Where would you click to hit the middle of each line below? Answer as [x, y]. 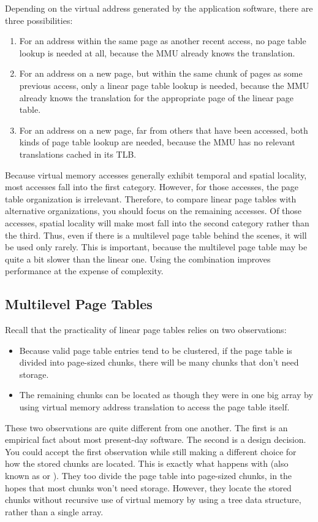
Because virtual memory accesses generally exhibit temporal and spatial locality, [156, 175]
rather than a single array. [54, 511]
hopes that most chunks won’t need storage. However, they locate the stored [148, 487]
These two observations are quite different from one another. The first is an [146, 427]
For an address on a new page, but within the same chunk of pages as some [161, 73]
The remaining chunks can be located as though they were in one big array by [166, 395]
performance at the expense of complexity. [84, 271]
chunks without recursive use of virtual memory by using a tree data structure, [153, 500]
